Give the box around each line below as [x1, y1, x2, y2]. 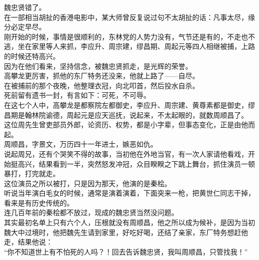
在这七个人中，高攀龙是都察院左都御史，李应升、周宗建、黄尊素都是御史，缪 [4, 99, 255, 110]
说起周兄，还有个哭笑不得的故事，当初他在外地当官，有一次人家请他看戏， [4, 148, 248, 159]
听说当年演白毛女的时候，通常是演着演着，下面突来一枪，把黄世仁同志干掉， [4, 188, 255, 198]
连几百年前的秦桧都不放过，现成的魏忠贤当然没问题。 [4, 207, 178, 218]
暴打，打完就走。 [4, 168, 60, 179]
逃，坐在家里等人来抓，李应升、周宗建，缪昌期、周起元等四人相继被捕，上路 [4, 41, 255, 51]
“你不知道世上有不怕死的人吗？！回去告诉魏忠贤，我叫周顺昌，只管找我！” [4, 246, 248, 257]
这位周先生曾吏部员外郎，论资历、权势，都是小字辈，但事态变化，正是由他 [4, 119, 248, 130]
